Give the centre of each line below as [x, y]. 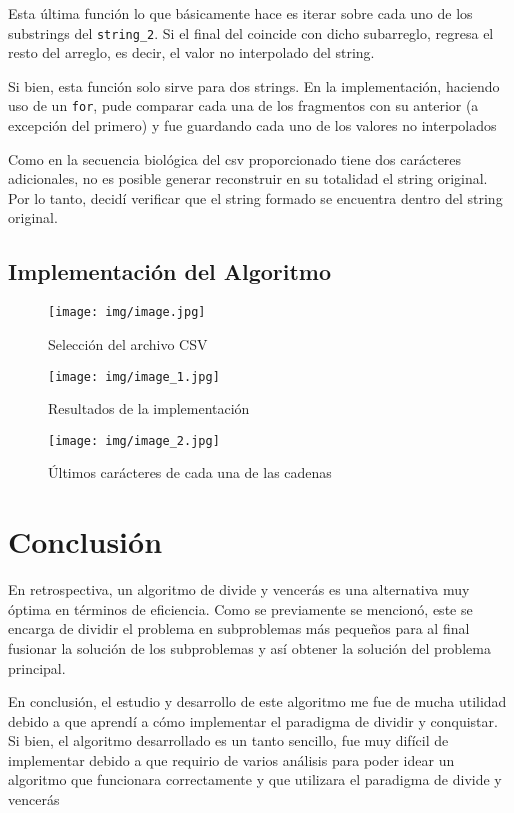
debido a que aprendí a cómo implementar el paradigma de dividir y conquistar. [253, 720]
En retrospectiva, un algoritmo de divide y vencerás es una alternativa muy [239, 589]
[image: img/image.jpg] [127, 312]
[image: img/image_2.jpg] [134, 440]
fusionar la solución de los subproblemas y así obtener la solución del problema [249, 647]
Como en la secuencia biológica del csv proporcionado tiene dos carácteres [235, 158]
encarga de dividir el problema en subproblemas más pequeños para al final [239, 628]
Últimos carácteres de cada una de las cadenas [190, 472]
